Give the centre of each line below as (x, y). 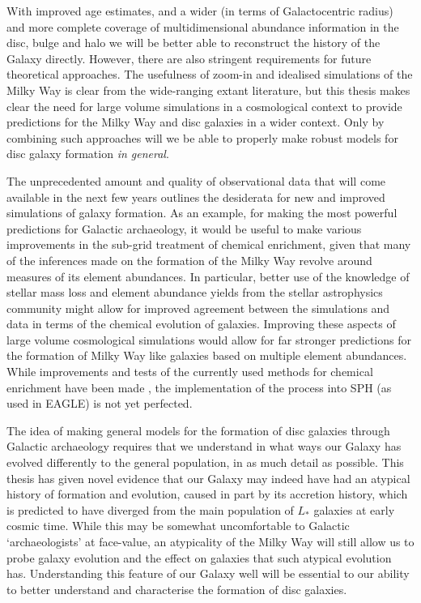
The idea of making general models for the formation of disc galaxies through (198, 430)
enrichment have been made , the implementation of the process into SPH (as (199, 387)
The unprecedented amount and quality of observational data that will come (196, 180)
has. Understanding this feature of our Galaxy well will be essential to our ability (208, 573)
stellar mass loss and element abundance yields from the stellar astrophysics (195, 292)
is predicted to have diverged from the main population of (150, 509)
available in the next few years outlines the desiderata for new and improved (196, 197)
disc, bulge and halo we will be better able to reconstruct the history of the (193, 43)
